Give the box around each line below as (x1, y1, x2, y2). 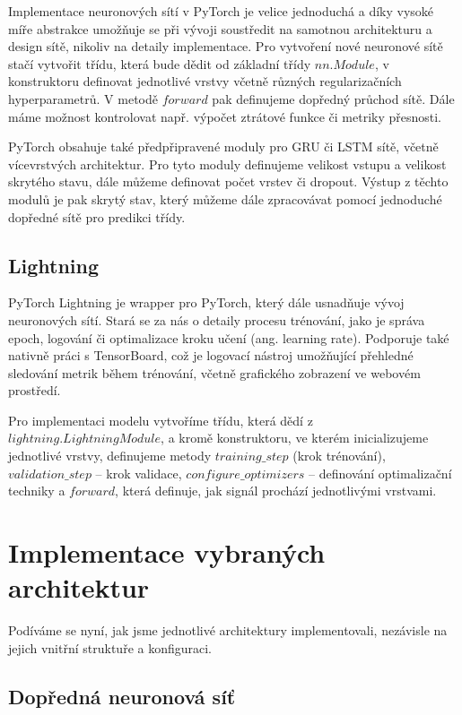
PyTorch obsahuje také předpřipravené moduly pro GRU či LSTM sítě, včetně (8, 137, 439, 156)
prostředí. (8, 381, 61, 400)
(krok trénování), (292, 446, 386, 465)
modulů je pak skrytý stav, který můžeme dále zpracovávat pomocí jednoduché (8, 189, 442, 208)
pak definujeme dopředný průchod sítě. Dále (212, 89, 455, 108)
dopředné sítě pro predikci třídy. (8, 207, 186, 226)
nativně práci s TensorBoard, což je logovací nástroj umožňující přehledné (8, 346, 414, 365)
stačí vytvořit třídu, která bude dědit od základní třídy (8, 54, 311, 73)
